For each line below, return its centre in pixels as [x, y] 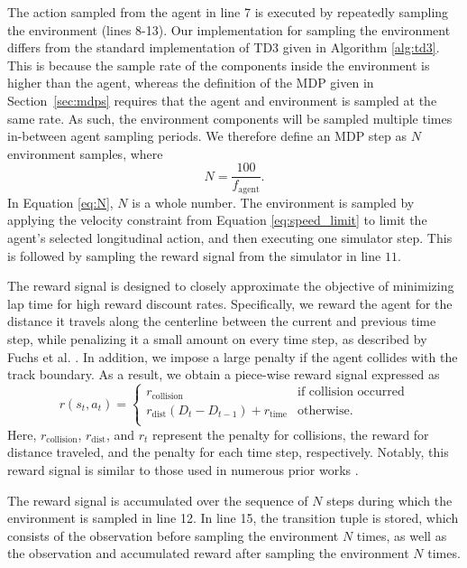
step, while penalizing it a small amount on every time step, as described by [217, 339]
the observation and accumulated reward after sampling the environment [208, 553]
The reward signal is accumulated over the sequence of [158, 500]
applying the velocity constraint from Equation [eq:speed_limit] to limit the [217, 220]
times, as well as [402, 535]
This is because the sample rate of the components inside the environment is [219, 65]
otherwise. [325, 410]
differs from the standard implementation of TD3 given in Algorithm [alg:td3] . [224, 47]
